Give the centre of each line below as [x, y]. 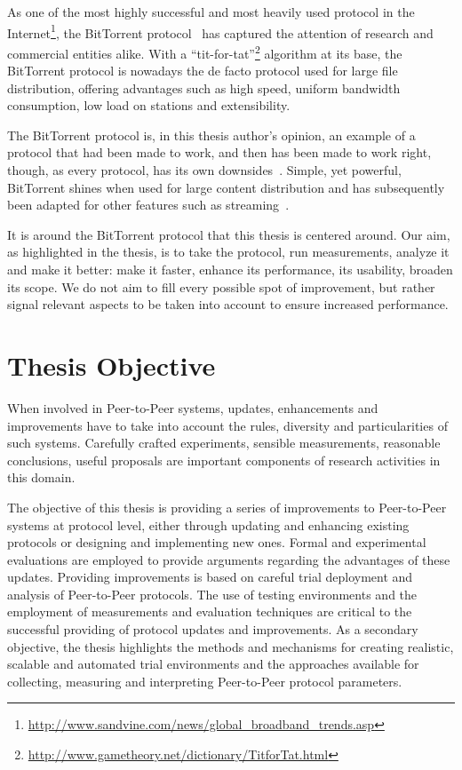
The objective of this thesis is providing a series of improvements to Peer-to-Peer [227, 507]
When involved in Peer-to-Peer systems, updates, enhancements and [193, 407]
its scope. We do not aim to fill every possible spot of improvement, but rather [221, 286]
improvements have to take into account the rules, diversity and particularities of [227, 425]
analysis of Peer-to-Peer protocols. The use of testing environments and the [212, 594]
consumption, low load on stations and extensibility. [149, 105]
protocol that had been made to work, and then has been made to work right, [219, 152]
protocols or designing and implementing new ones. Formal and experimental [217, 542]
